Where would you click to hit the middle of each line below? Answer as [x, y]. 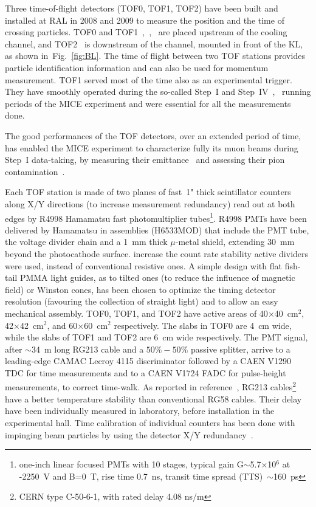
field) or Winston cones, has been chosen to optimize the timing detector [140, 289]
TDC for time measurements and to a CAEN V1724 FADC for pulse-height [146, 372]
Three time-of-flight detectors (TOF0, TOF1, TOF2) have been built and [142, 8]
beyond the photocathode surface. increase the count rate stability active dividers [157, 253]
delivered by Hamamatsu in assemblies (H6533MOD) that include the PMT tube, [157, 229]
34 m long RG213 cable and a [88, 349]
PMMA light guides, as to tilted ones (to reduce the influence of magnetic [157, 278]
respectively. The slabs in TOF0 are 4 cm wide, [203, 325]
